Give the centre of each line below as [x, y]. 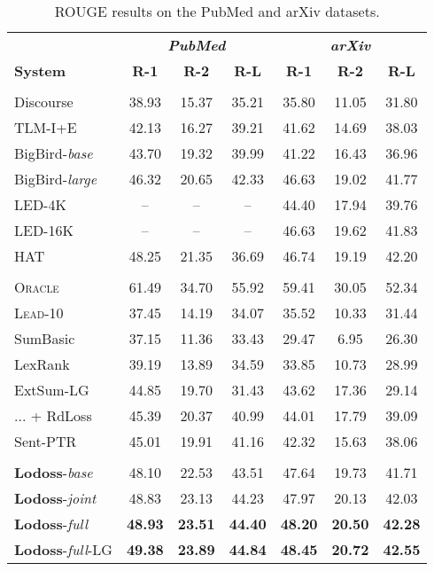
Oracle [37, 287]
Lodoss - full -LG [63, 549]
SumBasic [45, 338]
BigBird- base [54, 153]
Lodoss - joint [55, 498]
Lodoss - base [54, 472]
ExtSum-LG [52, 390]
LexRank [42, 364]
